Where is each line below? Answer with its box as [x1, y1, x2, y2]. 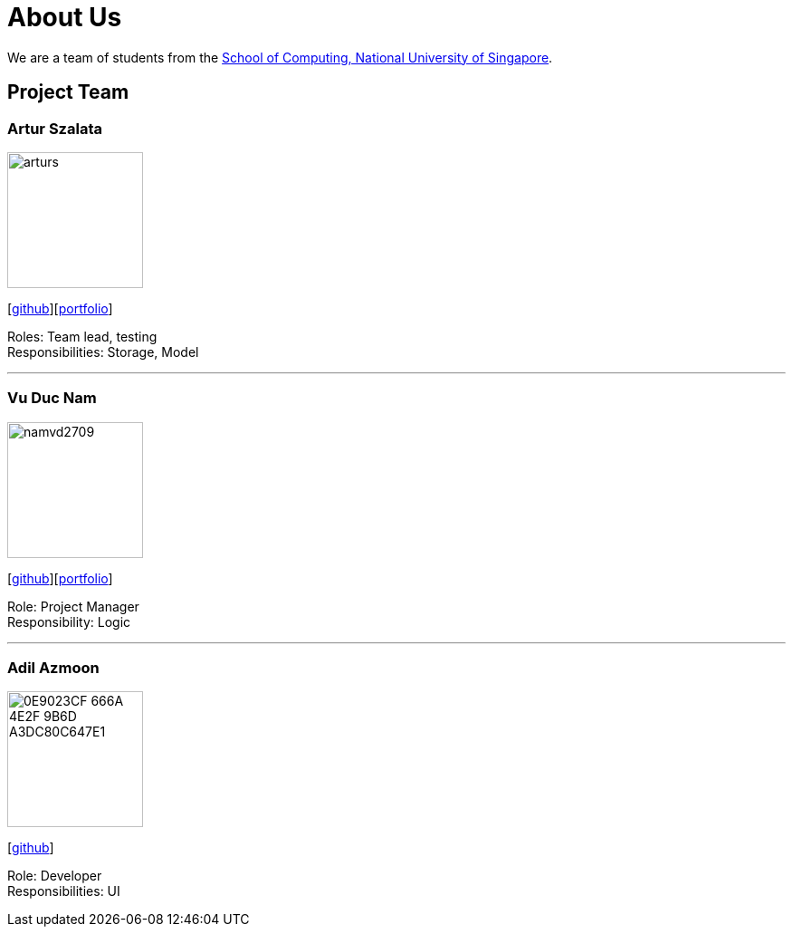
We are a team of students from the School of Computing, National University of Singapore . [7, 49, 553, 65]
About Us [7, 2, 122, 33]
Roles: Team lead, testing [7, 328, 158, 344]
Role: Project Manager [7, 598, 139, 614]
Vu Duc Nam [7, 389, 97, 408]
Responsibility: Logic [7, 613, 131, 630]
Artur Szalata [7, 119, 102, 138]
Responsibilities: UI [7, 883, 120, 900]
